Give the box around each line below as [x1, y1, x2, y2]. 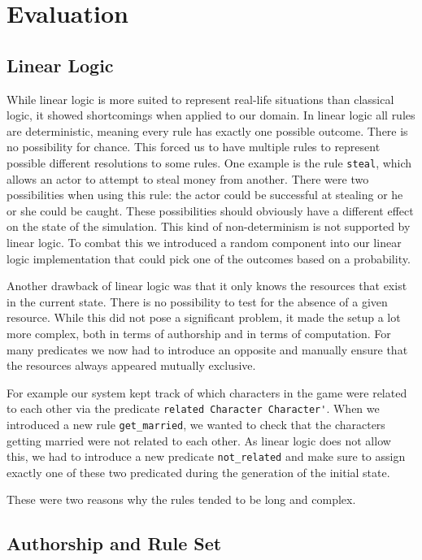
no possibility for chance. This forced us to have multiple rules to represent [7, 138, 381, 155]
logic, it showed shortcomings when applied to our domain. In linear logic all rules [7, 106, 415, 124]
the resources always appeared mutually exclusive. [7, 357, 256, 374]
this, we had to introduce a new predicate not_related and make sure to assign [7, 448, 406, 465]
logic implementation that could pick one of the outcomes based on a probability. [7, 250, 411, 267]
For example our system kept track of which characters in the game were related [7, 384, 407, 401]
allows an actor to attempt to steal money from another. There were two [7, 170, 369, 187]
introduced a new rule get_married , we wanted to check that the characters [7, 415, 385, 432]
